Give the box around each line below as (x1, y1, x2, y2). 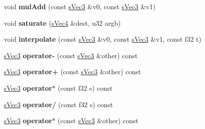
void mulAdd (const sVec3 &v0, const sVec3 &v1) (4, 1, 156, 11)
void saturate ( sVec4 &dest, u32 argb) (4, 17, 121, 28)
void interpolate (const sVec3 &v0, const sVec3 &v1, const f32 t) (4, 34, 202, 44)
